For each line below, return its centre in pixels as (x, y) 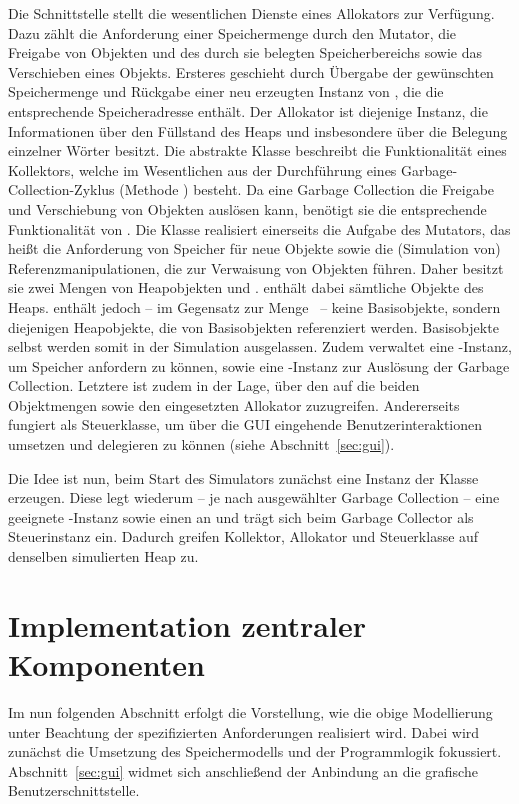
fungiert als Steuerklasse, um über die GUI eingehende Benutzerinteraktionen (245, 424)
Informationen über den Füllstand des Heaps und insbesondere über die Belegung (258, 130)
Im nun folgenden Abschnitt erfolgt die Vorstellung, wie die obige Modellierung (250, 711)
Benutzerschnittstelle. (74, 790)
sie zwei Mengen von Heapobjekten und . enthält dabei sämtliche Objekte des (246, 287)
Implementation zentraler (187, 624)
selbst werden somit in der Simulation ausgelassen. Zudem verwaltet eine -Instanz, (260, 346)
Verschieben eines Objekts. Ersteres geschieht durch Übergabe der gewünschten (251, 71)
